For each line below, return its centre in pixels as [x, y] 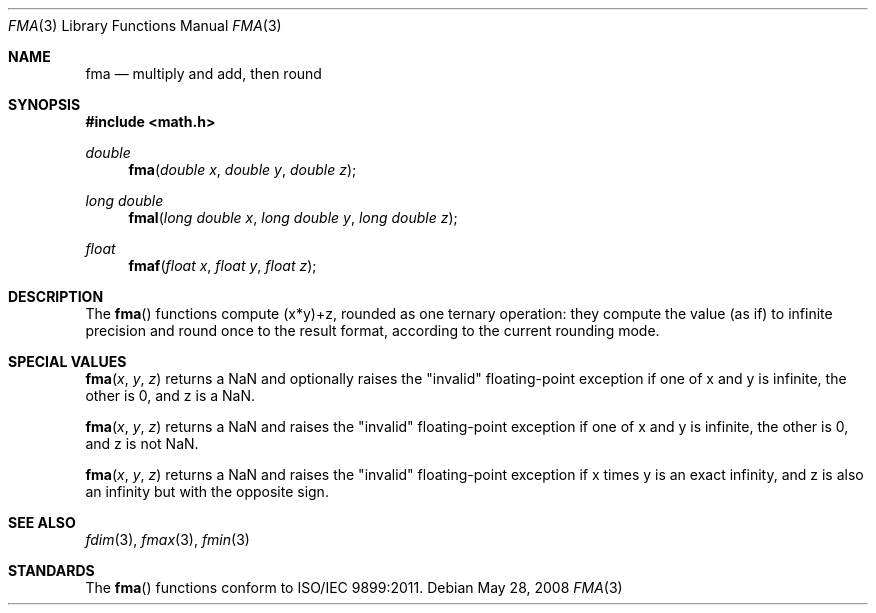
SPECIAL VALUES [67, 361]
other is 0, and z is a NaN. [170, 395]
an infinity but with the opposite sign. [207, 491]
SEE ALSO [42, 522]
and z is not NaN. [142, 443]
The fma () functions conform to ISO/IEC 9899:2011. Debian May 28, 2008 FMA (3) [354, 587]
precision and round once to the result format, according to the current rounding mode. [372, 330]
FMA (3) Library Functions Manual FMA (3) [145, 25]
